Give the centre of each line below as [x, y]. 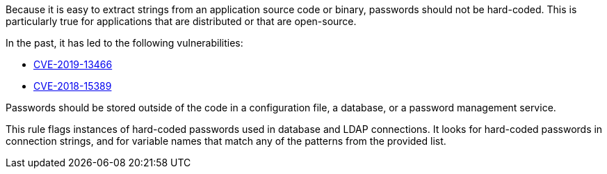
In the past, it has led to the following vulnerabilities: [124, 43]
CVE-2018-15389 [73, 86]
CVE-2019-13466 [73, 64]
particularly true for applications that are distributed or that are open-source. [181, 21]
